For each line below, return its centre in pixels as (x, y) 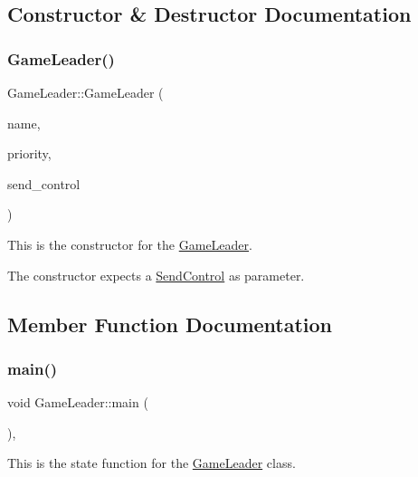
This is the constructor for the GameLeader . (130, 244)
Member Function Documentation (170, 324)
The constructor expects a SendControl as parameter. (156, 275)
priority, (29, 153)
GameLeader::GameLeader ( (85, 92)
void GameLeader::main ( (78, 402)
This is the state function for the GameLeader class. (152, 463)
